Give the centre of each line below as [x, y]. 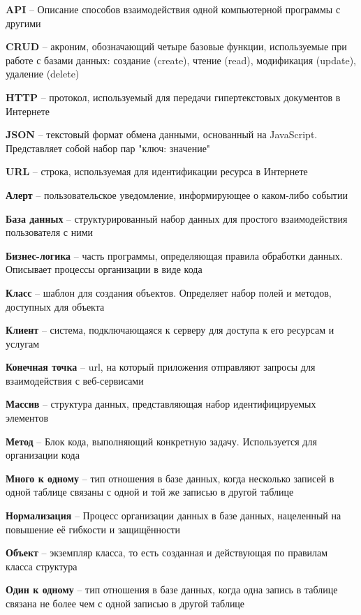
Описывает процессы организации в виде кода [104, 269]
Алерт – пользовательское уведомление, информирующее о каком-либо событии [177, 194]
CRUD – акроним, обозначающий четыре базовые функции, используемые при [176, 46]
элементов [27, 418]
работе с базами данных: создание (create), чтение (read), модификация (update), [181, 60]
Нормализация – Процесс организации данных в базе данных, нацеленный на [174, 516]
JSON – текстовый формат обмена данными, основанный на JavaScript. [162, 134]
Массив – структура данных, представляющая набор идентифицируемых [161, 404]
